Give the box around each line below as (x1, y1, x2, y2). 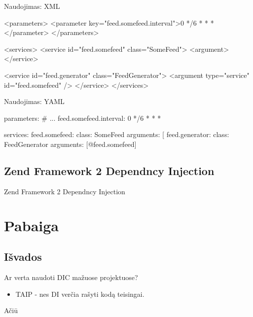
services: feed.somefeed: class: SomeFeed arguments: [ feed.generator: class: (4, 129, 229, 140)
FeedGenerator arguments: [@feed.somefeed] (4, 139, 137, 149)
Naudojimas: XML (4, 1, 60, 11)
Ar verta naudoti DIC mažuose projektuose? (4, 272, 138, 282)
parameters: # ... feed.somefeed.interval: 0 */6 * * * (4, 112, 161, 123)
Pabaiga (4, 215, 59, 235)
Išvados (4, 249, 42, 264)
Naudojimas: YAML (4, 96, 65, 106)
